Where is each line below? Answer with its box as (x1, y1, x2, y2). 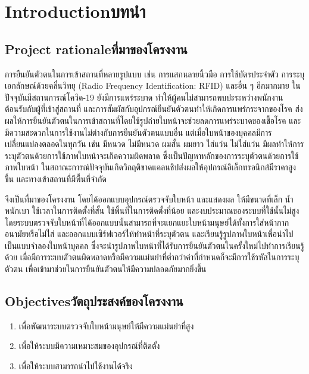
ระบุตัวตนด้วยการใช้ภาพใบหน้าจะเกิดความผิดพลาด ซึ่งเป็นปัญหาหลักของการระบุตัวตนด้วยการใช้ (5, 149, 299, 161)
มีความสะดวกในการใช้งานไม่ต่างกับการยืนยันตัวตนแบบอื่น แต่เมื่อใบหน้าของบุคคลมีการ (5, 126, 272, 138)
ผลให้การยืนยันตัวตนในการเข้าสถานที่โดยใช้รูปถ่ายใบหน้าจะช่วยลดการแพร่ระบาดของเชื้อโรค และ (5, 114, 301, 126)
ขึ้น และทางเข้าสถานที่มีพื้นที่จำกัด (5, 172, 107, 185)
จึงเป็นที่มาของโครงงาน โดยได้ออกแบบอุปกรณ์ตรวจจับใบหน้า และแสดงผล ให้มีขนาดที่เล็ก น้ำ (5, 192, 294, 205)
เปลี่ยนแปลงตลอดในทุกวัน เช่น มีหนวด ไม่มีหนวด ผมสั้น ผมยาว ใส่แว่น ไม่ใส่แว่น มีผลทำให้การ (5, 138, 304, 150)
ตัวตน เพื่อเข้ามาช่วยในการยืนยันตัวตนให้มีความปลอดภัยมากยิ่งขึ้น (5, 263, 207, 275)
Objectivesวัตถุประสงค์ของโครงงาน (5, 292, 183, 310)
